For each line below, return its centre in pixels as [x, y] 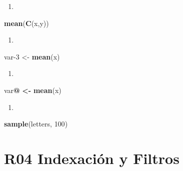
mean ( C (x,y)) [26, 23]
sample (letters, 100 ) [36, 124]
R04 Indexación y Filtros [92, 158]
